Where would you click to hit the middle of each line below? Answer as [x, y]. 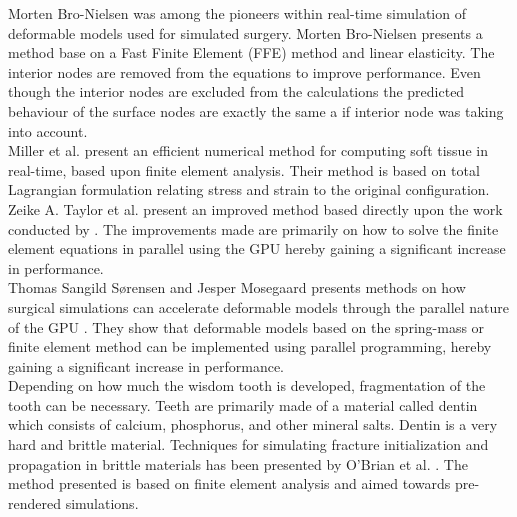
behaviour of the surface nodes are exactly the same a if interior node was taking [256, 110]
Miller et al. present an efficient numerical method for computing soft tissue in [248, 150]
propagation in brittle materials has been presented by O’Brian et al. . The [238, 463]
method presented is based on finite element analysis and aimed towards [229, 483]
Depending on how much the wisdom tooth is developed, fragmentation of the [247, 385]
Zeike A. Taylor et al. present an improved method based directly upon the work [255, 208]
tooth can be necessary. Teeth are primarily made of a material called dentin [243, 404]
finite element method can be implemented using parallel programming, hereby [250, 346]
